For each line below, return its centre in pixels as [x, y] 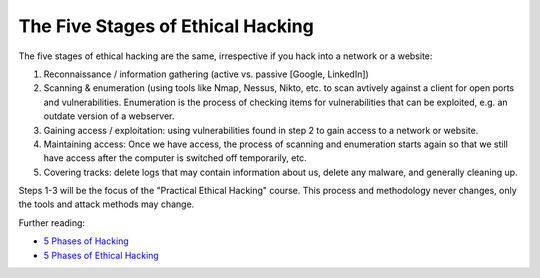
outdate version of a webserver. [109, 116]
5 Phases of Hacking [86, 241]
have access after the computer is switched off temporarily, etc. [175, 158]
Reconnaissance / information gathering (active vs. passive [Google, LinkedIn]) [206, 74]
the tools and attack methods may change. [106, 204]
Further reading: [51, 222]
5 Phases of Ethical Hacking [101, 255]
